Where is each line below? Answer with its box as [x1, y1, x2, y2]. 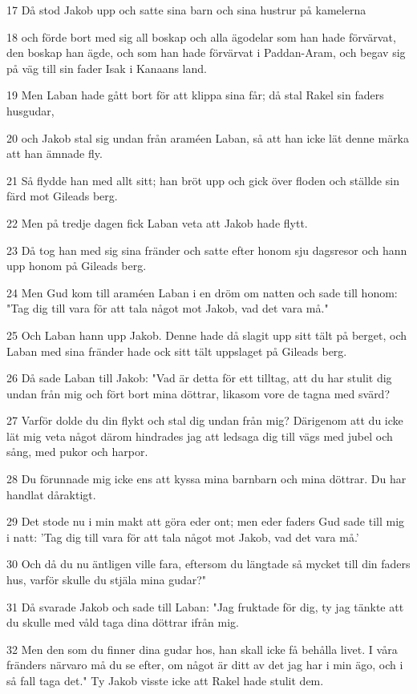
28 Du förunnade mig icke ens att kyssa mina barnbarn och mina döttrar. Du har [6, 470, 407, 487]
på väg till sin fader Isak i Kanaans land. [6, 59, 207, 76]
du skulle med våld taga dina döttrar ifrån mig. [6, 614, 239, 631]
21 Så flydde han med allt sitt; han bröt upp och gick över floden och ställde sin [6, 171, 399, 188]
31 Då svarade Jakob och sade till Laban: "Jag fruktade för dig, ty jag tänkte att [6, 598, 404, 615]
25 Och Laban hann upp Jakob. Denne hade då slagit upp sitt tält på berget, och [6, 326, 407, 343]
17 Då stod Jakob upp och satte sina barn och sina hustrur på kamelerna [6, 2, 366, 18]
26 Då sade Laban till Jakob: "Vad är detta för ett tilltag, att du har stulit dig [6, 369, 392, 386]
